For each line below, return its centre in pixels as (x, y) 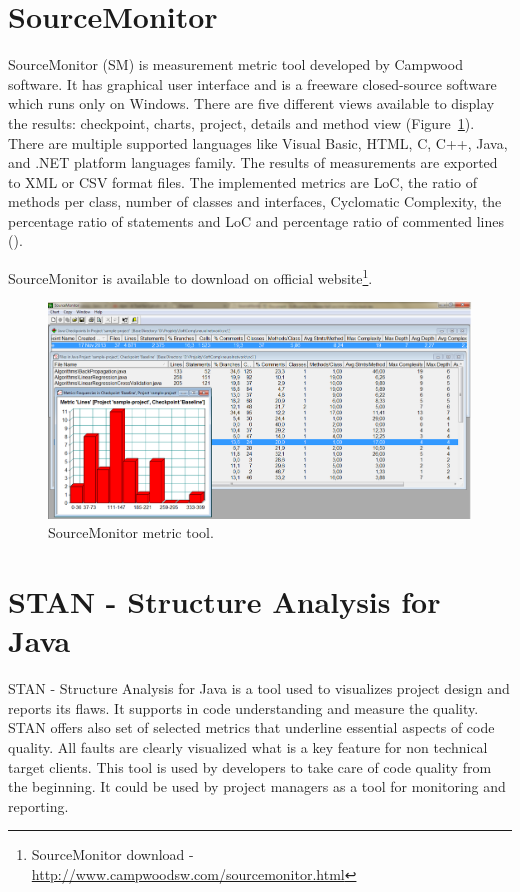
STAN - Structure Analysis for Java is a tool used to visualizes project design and (259, 688)
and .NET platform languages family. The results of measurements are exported (253, 162)
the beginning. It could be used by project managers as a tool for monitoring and (257, 786)
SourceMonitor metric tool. (131, 532)
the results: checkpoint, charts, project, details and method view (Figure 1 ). (241, 122)
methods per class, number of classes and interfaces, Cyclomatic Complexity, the (255, 201)
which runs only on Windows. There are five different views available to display (251, 103)
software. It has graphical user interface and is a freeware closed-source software (252, 83)
